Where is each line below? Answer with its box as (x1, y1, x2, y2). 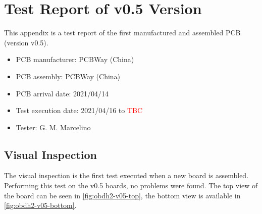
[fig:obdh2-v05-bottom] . (4, 200, 77, 210)
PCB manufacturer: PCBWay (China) (16, 54, 134, 65)
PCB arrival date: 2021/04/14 (16, 88, 109, 98)
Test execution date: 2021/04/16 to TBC (16, 105, 143, 116)
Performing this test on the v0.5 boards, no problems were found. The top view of (4, 180, 258, 191)
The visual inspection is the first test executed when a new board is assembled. (4, 170, 249, 181)
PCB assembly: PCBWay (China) (16, 71, 121, 81)
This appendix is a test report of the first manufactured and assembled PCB (4, 27, 241, 38)
